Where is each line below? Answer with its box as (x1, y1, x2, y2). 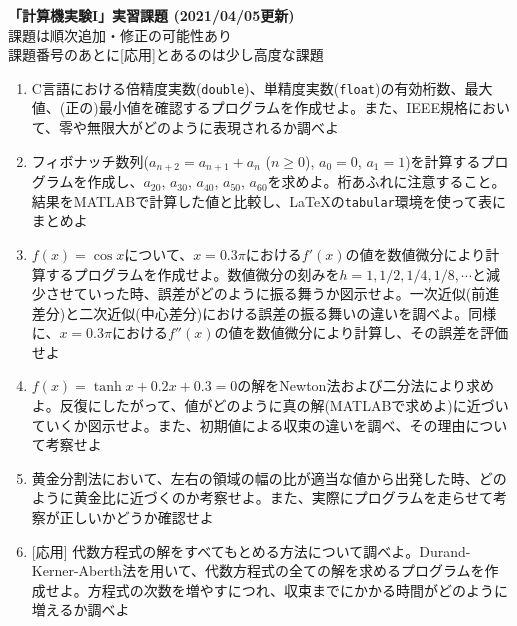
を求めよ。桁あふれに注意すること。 (267, 171, 506, 192)
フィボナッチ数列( (31, 150, 149, 171)
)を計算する (405, 150, 481, 171)
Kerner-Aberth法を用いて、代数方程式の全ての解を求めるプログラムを (31, 560, 485, 581)
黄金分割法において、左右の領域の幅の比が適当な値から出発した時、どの (31, 467, 507, 488)
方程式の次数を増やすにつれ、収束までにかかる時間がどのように (87, 579, 508, 600)
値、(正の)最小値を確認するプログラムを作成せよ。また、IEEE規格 (31, 97, 468, 118)
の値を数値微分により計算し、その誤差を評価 (214, 322, 509, 343)
